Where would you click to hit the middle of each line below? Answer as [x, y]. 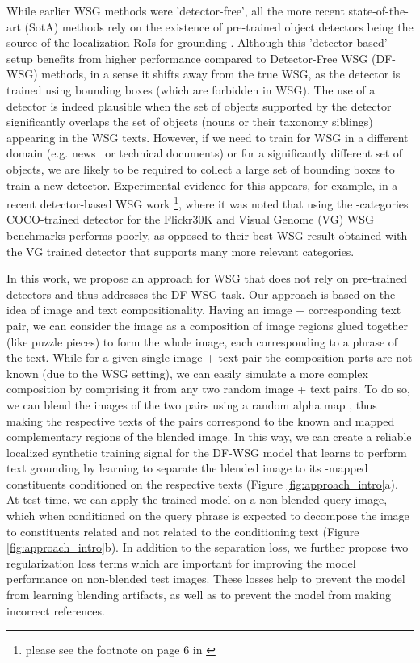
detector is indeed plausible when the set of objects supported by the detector [199, 105]
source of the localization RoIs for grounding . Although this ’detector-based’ [197, 42]
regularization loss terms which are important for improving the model [181, 562]
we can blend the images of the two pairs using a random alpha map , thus [192, 404]
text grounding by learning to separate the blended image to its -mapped [187, 468]
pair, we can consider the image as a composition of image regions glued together [208, 325]
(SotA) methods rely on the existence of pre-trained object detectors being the [219, 26]
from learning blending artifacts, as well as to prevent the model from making [199, 595]
